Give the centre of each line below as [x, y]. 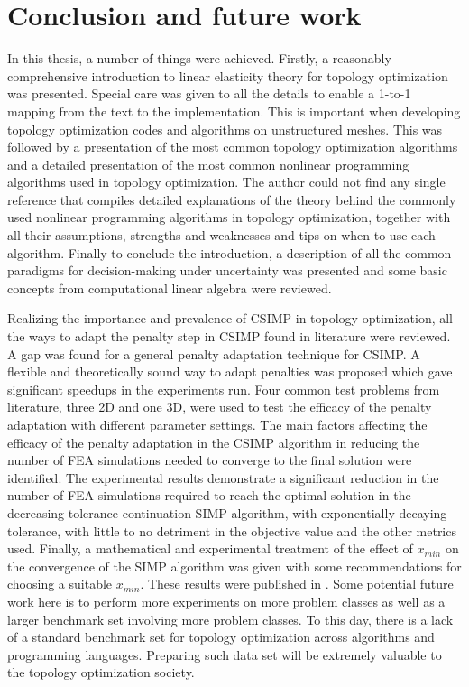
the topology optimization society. [101, 672]
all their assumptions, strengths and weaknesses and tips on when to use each [221, 235]
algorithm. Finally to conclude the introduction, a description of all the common [230, 252]
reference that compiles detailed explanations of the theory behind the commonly [232, 199]
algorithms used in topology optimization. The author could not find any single [226, 182]
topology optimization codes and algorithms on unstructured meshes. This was [225, 129]
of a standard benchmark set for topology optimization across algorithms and [221, 637]
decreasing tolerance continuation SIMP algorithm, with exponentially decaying [227, 512]
